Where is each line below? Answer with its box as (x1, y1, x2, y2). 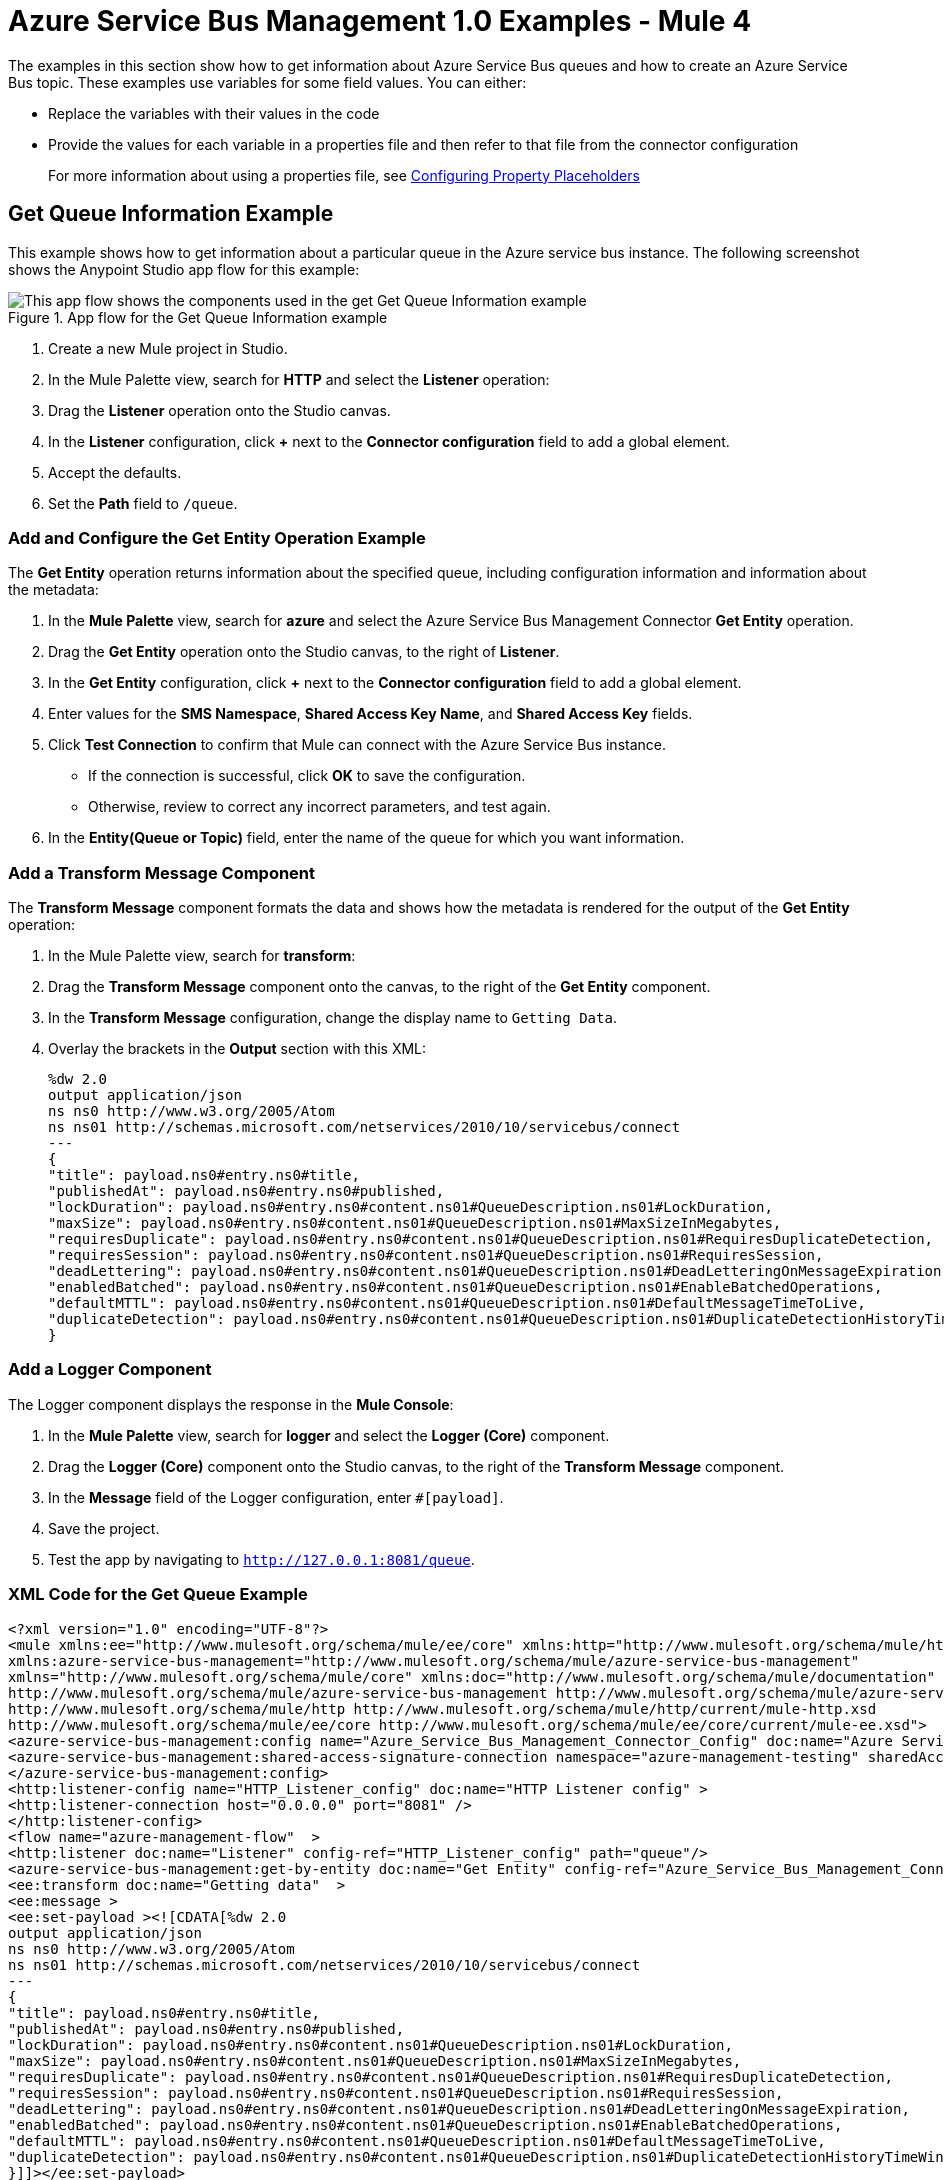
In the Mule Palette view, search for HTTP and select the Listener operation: (48, 370, 550, 388)
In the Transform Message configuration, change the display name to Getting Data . (48, 1009, 617, 1027)
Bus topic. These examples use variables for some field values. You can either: (8, 73, 527, 91)
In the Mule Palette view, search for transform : (48, 947, 356, 965)
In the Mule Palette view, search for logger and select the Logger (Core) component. (48, 1426, 610, 1444)
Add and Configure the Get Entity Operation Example (8, 527, 426, 548)
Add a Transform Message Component (8, 862, 316, 883)
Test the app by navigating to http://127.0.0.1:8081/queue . (48, 1550, 475, 1568)
